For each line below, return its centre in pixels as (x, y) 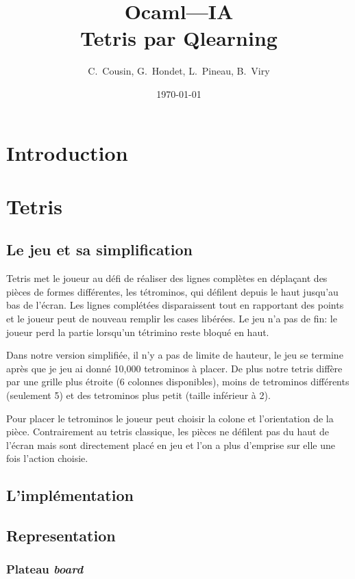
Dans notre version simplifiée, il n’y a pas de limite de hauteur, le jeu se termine (175, 355)
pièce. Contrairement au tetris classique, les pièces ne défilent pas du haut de (168, 432)
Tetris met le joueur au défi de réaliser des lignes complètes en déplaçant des (167, 278)
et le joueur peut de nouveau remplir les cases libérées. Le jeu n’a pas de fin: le (172, 319)
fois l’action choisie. (47, 458)
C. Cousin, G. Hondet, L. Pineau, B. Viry (179, 71)
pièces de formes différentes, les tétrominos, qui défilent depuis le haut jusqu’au (172, 291)
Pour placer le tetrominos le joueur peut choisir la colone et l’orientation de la (170, 418)
